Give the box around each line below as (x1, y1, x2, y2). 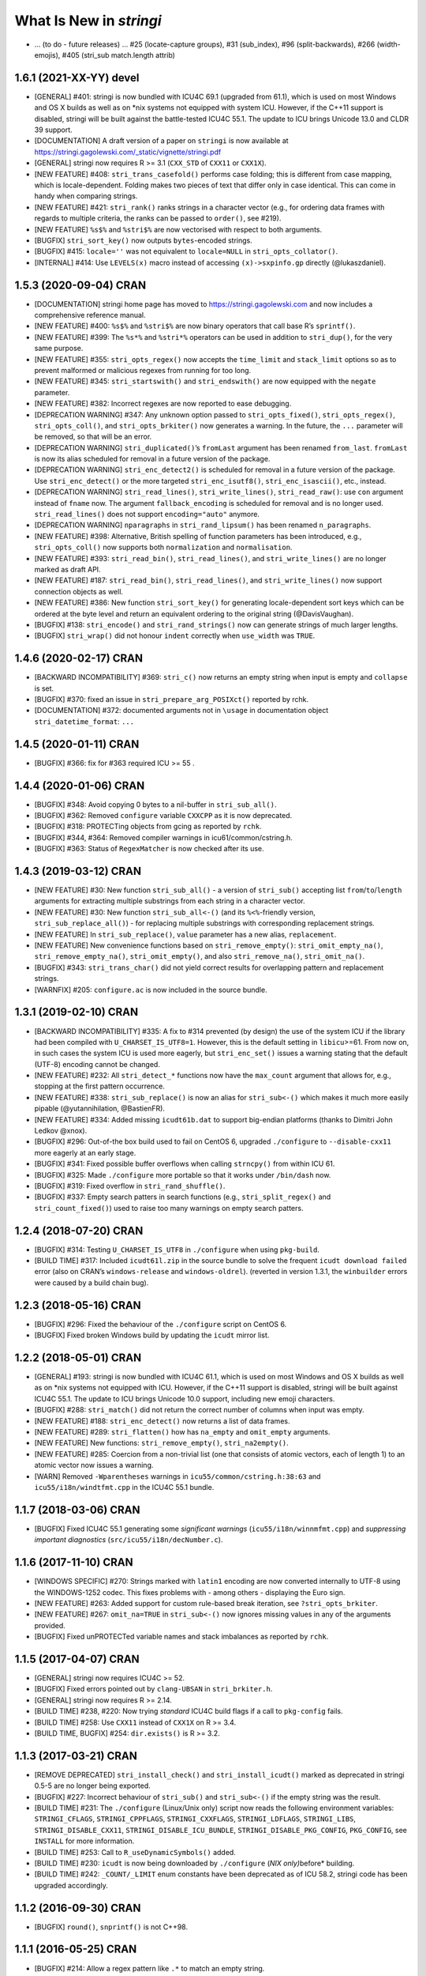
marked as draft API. (34, 564, 102, 574)
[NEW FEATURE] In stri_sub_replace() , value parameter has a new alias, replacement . (34, 930, 337, 939)
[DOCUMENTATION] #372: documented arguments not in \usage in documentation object (34, 706, 329, 715)
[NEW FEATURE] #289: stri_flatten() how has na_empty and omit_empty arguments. (34, 1427, 331, 1436)
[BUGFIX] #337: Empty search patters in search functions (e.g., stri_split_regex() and (34, 1192, 331, 1201)
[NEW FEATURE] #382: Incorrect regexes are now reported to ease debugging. (34, 399, 292, 409)
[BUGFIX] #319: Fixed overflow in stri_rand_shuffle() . (34, 1181, 226, 1190)
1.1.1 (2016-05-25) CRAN (14, 1943, 137, 1956)
